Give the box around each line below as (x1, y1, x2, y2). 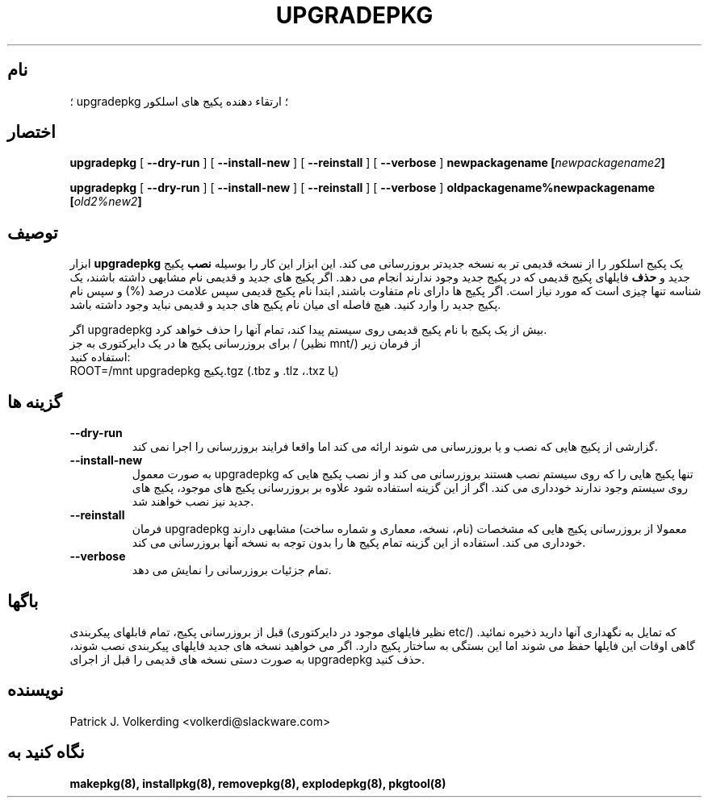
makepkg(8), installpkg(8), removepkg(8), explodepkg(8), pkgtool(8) (69, 776, 446, 790)
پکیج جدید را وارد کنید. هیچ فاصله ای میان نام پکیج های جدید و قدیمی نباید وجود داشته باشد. (69, 298, 501, 312)
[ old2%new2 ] (69, 194, 142, 209)
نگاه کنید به (7, 742, 85, 763)
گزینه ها (7, 391, 62, 412)
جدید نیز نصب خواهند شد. (132, 494, 254, 509)
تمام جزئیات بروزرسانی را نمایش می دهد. (132, 563, 332, 577)
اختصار (7, 122, 56, 143)
